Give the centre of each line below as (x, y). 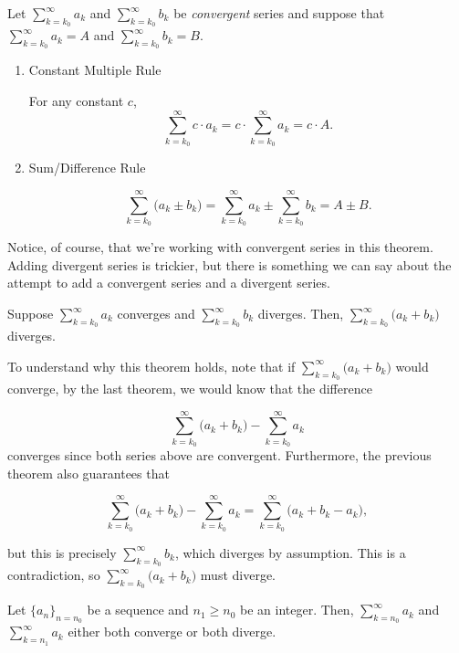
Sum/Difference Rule (87, 168)
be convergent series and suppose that (279, 13)
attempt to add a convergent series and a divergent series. (169, 283)
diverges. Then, (301, 314)
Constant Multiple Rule (95, 70)
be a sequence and (138, 610)
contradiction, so (54, 575)
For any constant (76, 100)
